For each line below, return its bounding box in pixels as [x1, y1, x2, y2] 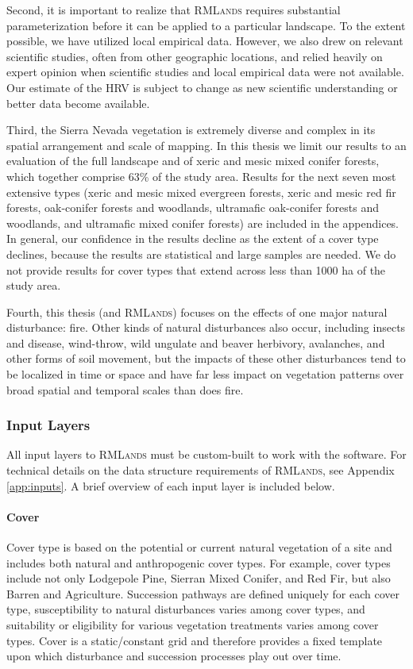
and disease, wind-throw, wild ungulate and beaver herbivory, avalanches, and [6, 334, 385, 351]
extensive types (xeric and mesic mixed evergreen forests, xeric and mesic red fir [6, 183, 396, 200]
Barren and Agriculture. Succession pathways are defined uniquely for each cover [6, 585, 399, 602]
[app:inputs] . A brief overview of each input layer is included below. [6, 477, 335, 494]
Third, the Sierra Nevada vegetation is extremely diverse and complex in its [6, 121, 376, 138]
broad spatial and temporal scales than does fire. [6, 381, 244, 398]
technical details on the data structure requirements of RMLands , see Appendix [6, 462, 395, 479]
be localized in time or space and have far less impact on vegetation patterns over [6, 366, 404, 383]
